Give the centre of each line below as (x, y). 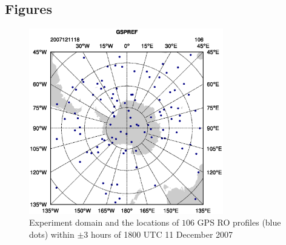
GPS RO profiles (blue (239, 222)
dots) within (52, 234)
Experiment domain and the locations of (104, 222)
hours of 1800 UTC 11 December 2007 (162, 234)
